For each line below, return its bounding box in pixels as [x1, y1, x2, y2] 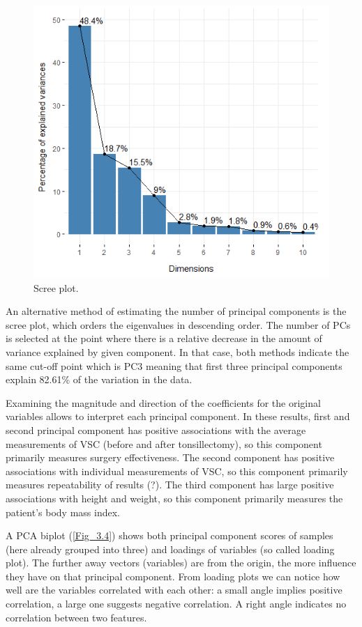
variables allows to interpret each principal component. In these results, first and [6, 409, 350, 424]
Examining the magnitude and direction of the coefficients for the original [6, 395, 321, 410]
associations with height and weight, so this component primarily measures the [6, 490, 343, 505]
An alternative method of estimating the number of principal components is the [6, 304, 347, 318]
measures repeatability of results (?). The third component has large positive [6, 477, 334, 492]
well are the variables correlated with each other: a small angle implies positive [6, 582, 342, 597]
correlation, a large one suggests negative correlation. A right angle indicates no [6, 596, 347, 611]
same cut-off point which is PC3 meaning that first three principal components [6, 358, 342, 373]
